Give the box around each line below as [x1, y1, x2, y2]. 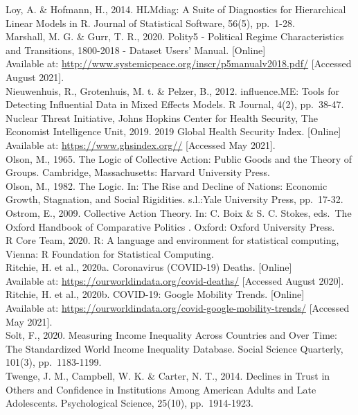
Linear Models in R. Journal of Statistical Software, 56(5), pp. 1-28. [6, 15, 295, 30]
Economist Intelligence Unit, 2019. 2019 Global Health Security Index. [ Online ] [6, 124, 341, 139]
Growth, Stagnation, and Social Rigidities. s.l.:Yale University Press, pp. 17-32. [6, 192, 343, 206]
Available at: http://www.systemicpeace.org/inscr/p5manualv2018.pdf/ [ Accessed [6, 56, 352, 71]
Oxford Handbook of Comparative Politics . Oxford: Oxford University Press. [6, 219, 335, 233]
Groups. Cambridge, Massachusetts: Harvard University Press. [6, 165, 270, 179]
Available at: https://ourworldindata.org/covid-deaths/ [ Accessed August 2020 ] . [6, 273, 344, 288]
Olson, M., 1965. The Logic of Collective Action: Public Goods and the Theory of [6, 151, 352, 166]
